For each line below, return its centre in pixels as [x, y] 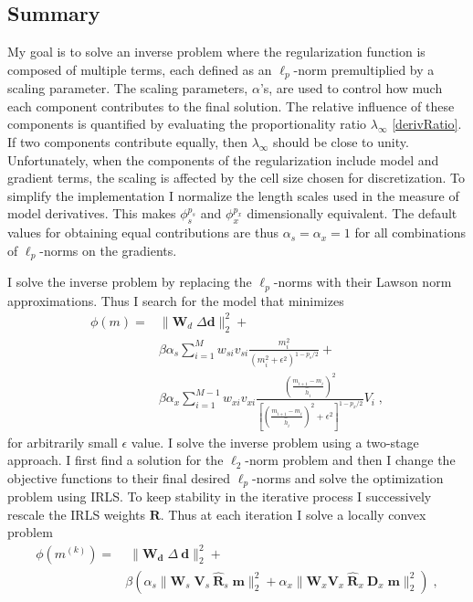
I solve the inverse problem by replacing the [130, 282]
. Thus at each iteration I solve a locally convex [293, 514]
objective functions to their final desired [119, 477]
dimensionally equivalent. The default [352, 213]
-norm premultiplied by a [364, 69]
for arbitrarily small [63, 442]
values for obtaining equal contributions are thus [143, 232]
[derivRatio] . [427, 124]
